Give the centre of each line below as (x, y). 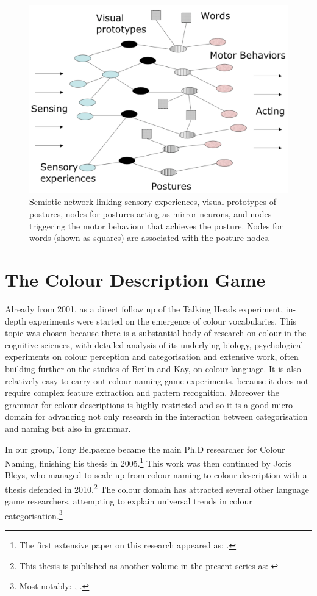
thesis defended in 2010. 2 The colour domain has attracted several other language (157, 488)
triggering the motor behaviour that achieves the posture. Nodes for (156, 225)
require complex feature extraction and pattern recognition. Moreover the (142, 393)
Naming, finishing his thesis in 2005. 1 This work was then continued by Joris (148, 462)
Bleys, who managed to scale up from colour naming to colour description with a (156, 475)
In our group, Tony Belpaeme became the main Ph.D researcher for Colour (145, 449)
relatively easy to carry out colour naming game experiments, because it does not (157, 380)
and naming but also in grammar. (68, 428)
